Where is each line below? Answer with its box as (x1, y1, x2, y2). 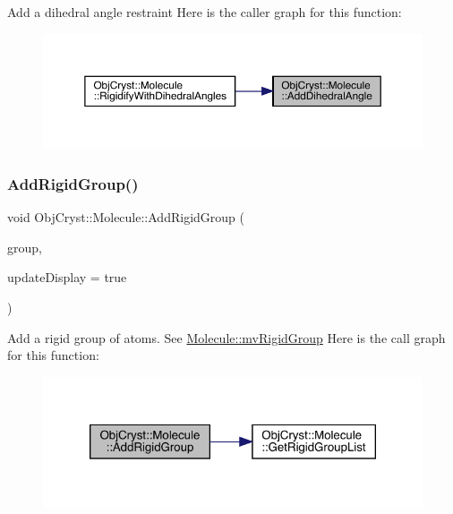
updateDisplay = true (7, 268, 127, 287)
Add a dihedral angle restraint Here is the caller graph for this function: (7, 3, 402, 21)
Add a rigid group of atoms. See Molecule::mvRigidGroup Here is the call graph (7, 328, 446, 347)
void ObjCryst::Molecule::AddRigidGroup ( (7, 208, 244, 227)
